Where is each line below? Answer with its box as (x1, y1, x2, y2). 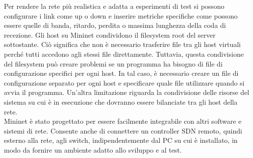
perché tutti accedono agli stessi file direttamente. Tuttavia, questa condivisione (4, 48, 244, 59)
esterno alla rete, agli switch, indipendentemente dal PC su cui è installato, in (4, 135, 238, 145)
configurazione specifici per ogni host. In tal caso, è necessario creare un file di (4, 68, 239, 78)
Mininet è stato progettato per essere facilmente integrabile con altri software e (4, 116, 242, 126)
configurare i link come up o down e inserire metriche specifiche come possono (4, 10, 238, 21)
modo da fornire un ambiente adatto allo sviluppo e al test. (4, 144, 182, 155)
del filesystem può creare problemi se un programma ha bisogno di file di (4, 58, 223, 68)
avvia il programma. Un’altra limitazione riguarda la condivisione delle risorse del (4, 87, 250, 97)
